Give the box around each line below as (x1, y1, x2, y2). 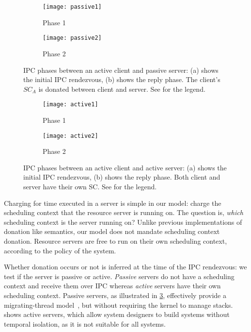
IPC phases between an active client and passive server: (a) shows (23, 65, 219, 75)
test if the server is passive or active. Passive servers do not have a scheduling (4, 271, 235, 281)
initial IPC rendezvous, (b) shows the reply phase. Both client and (23, 172, 220, 182)
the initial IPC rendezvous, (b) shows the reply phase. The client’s (23, 74, 220, 84)
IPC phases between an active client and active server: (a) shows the (23, 162, 227, 172)
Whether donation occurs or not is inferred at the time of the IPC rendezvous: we (4, 262, 247, 272)
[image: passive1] (43, 3, 102, 10)
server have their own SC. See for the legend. (23, 181, 157, 191)
